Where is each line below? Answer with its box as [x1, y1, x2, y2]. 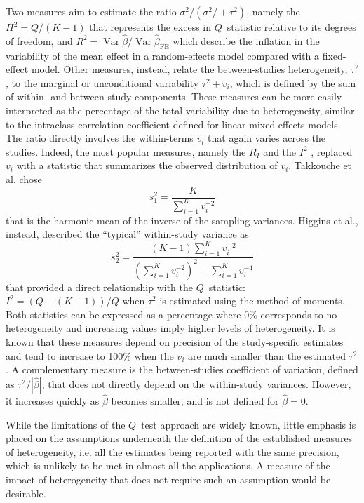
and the [263, 144, 297, 159]
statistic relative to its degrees [227, 20, 356, 34]
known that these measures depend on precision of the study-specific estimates [6, 334, 344, 349]
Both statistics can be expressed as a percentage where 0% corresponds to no [6, 307, 337, 321]
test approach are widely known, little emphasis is [141, 417, 356, 431]
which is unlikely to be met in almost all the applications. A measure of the [6, 458, 330, 473]
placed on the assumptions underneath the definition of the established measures [6, 431, 353, 445]
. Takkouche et [288, 158, 352, 173]
